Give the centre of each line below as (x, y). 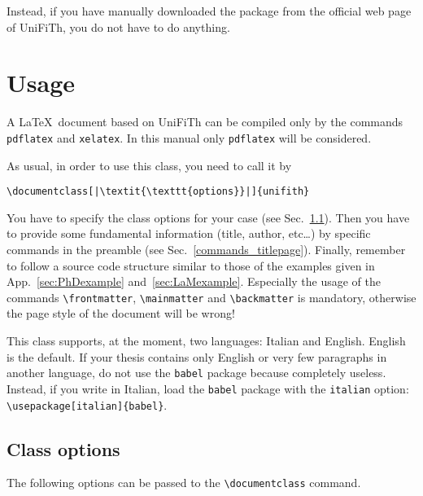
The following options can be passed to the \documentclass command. (184, 483)
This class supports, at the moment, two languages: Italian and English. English (206, 341)
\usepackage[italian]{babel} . (87, 404)
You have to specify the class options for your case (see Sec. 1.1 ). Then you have (208, 217)
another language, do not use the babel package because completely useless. (196, 373)
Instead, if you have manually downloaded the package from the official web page (209, 11)
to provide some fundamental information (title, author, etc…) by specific (189, 233)
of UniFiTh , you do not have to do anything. (118, 26)
